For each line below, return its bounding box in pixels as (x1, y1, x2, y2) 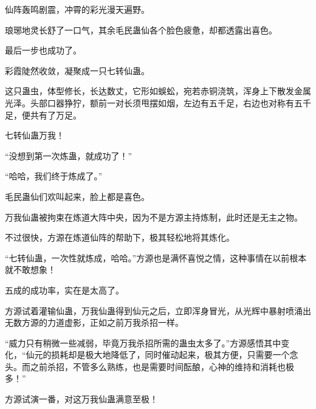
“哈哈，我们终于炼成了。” (5, 170, 103, 182)
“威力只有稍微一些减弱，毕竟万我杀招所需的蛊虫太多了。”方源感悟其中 (5, 336, 281, 349)
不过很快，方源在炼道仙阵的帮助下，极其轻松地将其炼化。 (5, 231, 235, 244)
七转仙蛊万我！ (5, 129, 64, 142)
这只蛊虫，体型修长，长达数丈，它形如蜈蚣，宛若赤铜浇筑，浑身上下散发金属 (5, 84, 311, 97)
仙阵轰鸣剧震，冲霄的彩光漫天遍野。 (5, 3, 149, 15)
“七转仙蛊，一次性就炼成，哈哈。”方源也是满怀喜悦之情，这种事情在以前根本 (5, 251, 307, 264)
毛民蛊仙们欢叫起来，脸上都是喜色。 (5, 190, 149, 202)
